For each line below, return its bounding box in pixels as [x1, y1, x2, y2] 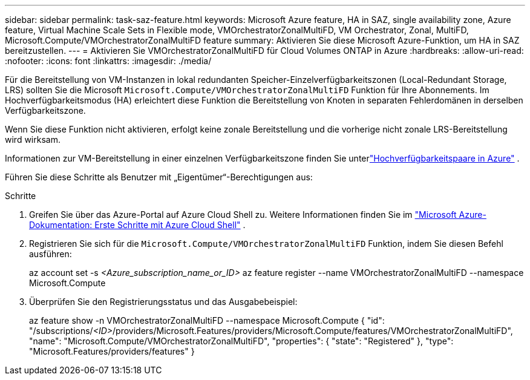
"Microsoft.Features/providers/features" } [29, 346, 195, 356]
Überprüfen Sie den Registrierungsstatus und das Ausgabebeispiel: [29, 296, 298, 307]
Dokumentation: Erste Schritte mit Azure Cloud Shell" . [29, 220, 246, 230]
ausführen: [29, 249, 72, 259]
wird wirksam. [5, 134, 61, 145]
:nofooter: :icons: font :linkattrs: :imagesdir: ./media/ [5, 56, 212, 66]
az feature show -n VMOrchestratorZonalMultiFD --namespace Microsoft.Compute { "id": [29, 315, 385, 326]
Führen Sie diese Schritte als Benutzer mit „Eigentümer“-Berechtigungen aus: [5, 172, 313, 182]
